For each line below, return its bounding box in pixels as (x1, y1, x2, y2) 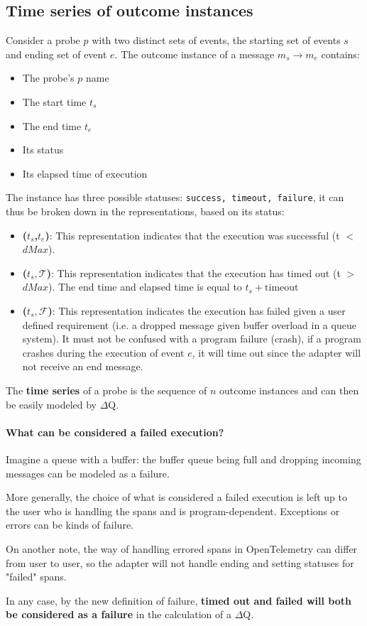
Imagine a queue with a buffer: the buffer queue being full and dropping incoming (6, 451, 361, 466)
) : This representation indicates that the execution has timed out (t (46, 265, 341, 280)
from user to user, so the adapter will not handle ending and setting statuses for (6, 555, 354, 570)
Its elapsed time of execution (22, 166, 148, 180)
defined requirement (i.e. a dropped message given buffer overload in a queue (22, 317, 356, 332)
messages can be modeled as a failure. (6, 465, 170, 480)
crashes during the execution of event (22, 345, 185, 360)
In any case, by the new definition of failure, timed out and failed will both (6, 593, 351, 608)
